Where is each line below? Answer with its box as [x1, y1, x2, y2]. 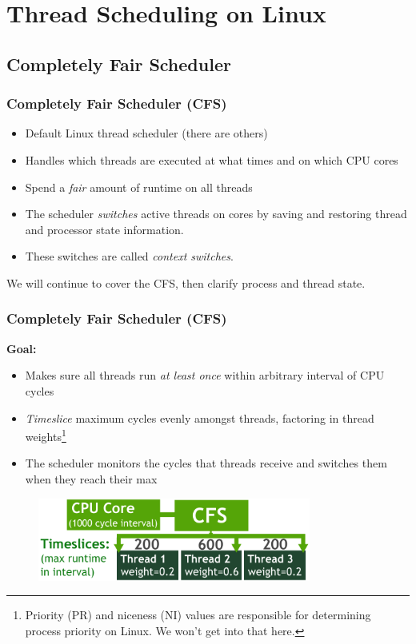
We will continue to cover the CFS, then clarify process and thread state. [6, 274, 366, 291]
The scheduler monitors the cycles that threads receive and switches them [25, 455, 387, 471]
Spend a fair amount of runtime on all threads [25, 178, 253, 195]
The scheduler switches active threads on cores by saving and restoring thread [25, 205, 407, 222]
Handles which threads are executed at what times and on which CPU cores [25, 151, 398, 168]
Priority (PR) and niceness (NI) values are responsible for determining [25, 606, 371, 623]
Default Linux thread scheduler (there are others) [25, 125, 268, 141]
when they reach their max [25, 470, 158, 487]
